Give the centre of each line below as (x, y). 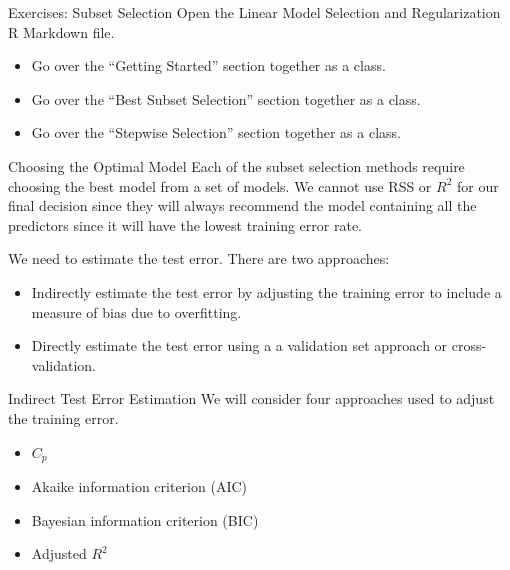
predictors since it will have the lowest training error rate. (185, 224)
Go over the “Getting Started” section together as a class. (208, 65)
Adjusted (59, 553)
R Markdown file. (61, 31)
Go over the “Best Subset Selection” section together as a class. (226, 98)
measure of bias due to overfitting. (136, 311)
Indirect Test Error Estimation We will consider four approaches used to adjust (251, 398)
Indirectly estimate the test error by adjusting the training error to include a (266, 291)
